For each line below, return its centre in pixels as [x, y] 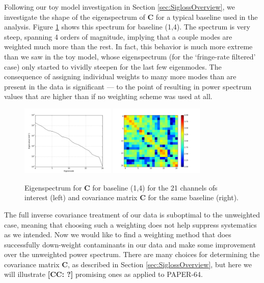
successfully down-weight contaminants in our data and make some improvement [130, 244]
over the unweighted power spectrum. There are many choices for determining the [132, 254]
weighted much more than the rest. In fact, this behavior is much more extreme [128, 46]
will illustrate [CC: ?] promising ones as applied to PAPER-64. [103, 274]
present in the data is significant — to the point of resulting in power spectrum [128, 86]
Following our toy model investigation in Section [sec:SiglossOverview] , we [120, 7]
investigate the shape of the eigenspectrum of [75, 17]
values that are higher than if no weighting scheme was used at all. [108, 96]
